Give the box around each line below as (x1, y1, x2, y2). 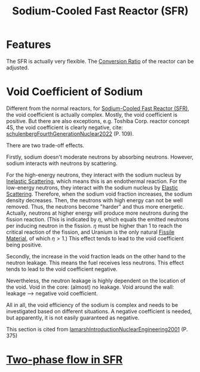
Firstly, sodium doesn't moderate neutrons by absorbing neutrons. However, (6, 153, 194, 160)
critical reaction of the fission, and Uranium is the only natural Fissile (6, 228, 175, 236)
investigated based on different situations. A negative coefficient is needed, (6, 307, 192, 315)
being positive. (6, 241, 43, 248)
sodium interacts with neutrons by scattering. (6, 160, 118, 167)
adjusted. (6, 64, 29, 71)
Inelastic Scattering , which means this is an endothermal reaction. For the (6, 178, 187, 185)
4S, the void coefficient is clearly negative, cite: (6, 124, 124, 131)
